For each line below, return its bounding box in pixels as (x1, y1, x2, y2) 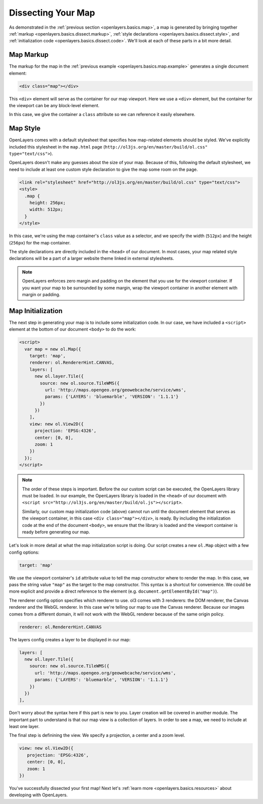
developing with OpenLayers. (9, 792, 68, 798)
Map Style (9, 124, 41, 132)
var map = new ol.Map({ (24, 346, 81, 352)
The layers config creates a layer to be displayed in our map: (9, 636, 131, 642)
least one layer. (9, 724, 40, 729)
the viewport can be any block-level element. (9, 102, 100, 108)
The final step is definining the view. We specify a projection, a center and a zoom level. (9, 732, 185, 738)
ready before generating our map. (22, 529, 90, 535)
